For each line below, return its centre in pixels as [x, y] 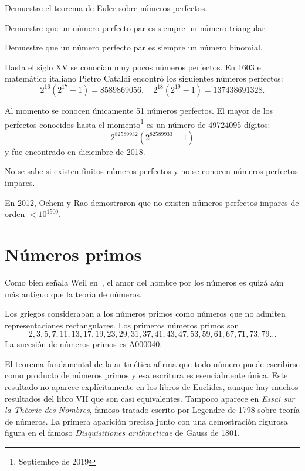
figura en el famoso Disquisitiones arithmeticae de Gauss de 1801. [122, 433]
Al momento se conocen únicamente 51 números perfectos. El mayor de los [139, 110]
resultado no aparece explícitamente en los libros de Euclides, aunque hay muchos [152, 387]
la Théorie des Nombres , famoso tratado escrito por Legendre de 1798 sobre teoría [152, 410]
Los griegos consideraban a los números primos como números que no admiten [145, 314]
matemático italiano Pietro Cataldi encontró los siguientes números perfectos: [144, 78]
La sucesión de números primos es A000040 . [84, 344]
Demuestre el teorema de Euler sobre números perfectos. [106, 8]
